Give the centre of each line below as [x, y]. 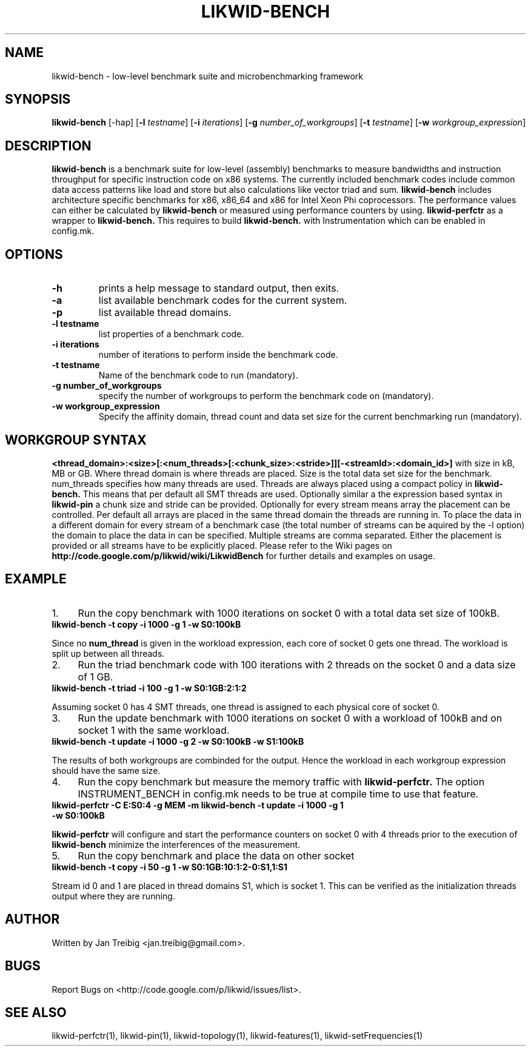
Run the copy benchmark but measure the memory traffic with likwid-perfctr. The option [281, 781]
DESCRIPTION [48, 146]
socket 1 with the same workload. [154, 730]
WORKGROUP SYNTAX [76, 440]
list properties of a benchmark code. [171, 334]
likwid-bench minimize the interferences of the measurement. [176, 844]
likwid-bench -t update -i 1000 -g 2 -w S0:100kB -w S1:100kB [178, 741]
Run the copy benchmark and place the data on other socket [216, 855]
